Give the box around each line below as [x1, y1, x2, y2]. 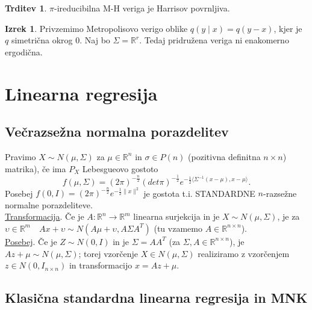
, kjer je [273, 22, 302, 34]
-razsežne [263, 187, 297, 199]
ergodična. [5, 45, 43, 58]
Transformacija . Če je [5, 210, 84, 223]
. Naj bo [80, 34, 110, 46]
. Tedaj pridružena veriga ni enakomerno [139, 34, 289, 46]
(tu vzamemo [154, 222, 202, 234]
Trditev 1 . [5, 2, 47, 14]
